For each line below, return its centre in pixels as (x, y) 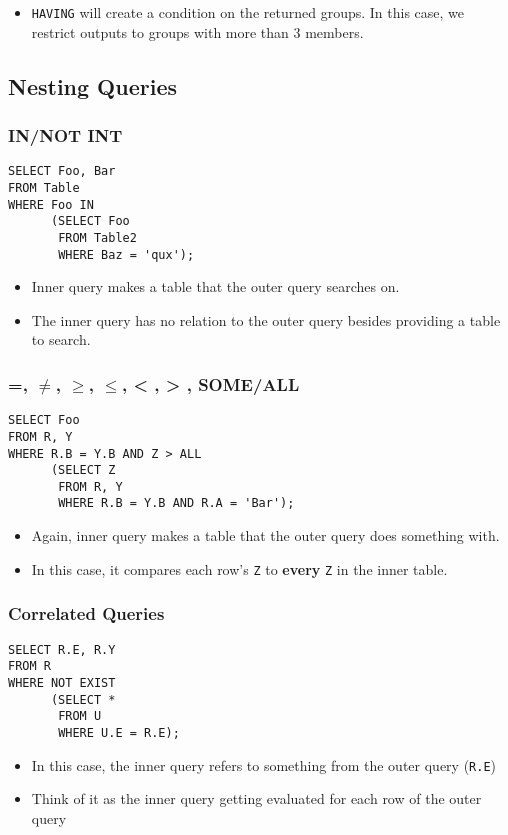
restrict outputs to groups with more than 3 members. (197, 31)
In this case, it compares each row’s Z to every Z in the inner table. (239, 568)
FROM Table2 (97, 237)
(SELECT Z (83, 470)
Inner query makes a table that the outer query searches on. (215, 286)
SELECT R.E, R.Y (62, 649)
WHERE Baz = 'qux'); (126, 254)
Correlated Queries (86, 613)
